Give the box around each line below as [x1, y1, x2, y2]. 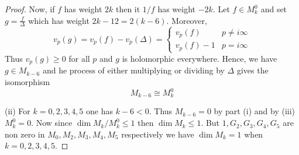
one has [86, 105, 113, 117]
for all [68, 52, 90, 64]
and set [260, 3, 287, 15]
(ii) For [5, 105, 30, 117]
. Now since [31, 117, 73, 129]
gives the [236, 64, 269, 76]
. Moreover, [166, 14, 207, 26]
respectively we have [121, 128, 194, 140]
